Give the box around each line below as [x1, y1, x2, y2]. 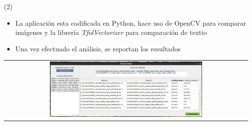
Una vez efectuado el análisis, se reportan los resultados [15, 43, 181, 53]
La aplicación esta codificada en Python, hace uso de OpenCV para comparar [15, 17, 246, 28]
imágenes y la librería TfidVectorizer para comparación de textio [15, 27, 207, 37]
